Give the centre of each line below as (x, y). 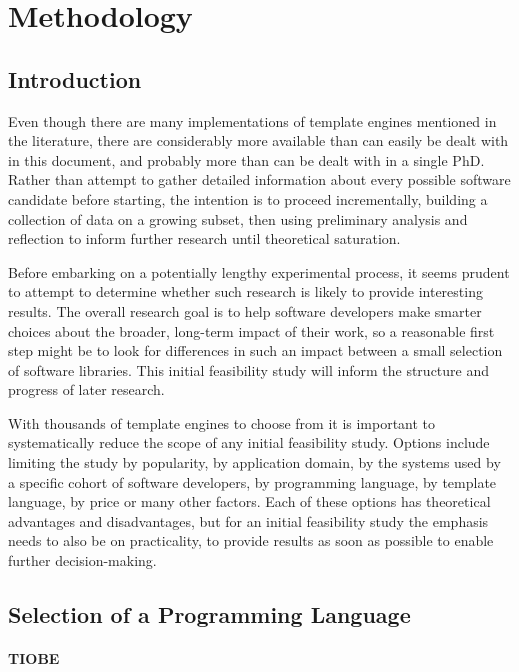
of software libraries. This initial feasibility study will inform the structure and (249, 369)
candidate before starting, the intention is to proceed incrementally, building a (248, 198)
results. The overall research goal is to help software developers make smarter (245, 310)
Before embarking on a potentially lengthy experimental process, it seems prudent (259, 271)
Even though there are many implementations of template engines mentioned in (252, 120)
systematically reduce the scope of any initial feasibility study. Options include (249, 442)
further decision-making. (82, 560)
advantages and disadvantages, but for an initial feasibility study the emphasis (248, 520)
